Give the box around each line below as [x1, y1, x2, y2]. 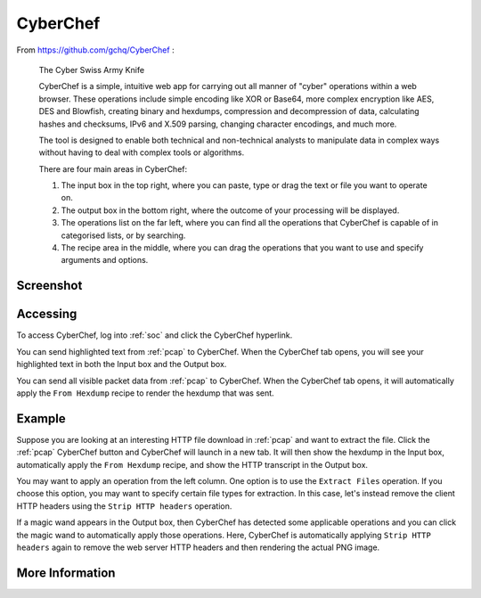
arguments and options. [61, 255, 149, 266]
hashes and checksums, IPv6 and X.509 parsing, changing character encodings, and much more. [38, 119, 397, 129]
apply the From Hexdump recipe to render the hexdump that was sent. [16, 388, 275, 398]
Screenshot [16, 278, 83, 293]
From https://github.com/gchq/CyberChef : [16, 45, 175, 55]
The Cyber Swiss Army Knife [38, 64, 145, 75]
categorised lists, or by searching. [61, 230, 186, 241]
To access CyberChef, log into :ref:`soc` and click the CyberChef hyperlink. [16, 330, 293, 340]
